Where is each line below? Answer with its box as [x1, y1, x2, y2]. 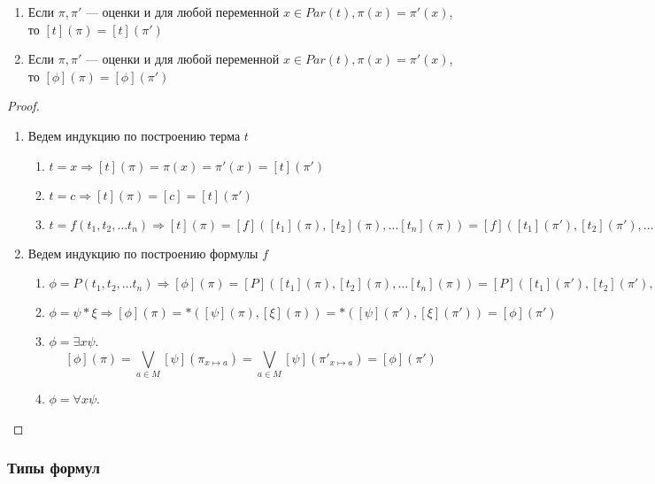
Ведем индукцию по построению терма [27, 126, 241, 144]
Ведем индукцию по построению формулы [27, 243, 258, 262]
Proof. [7, 96, 40, 115]
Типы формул [7, 457, 100, 479]
